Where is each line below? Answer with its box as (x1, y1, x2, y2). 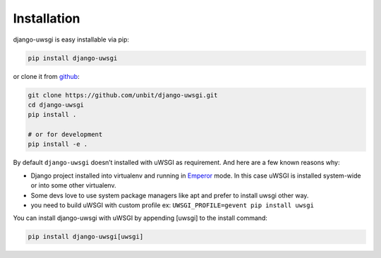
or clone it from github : (13, 72, 80, 80)
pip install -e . (28, 140, 88, 148)
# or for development (28, 130, 103, 139)
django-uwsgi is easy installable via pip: (13, 35, 130, 44)
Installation (13, 11, 80, 26)
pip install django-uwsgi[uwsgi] (28, 233, 144, 241)
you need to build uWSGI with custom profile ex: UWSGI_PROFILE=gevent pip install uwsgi (30, 201, 314, 209)
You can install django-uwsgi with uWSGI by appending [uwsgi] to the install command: (13, 214, 268, 222)
